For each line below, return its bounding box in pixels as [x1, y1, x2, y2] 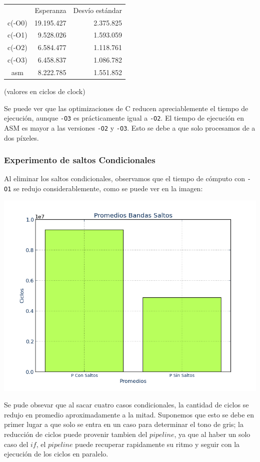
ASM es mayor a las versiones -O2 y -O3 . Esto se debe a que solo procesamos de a [4, 122, 255, 133]
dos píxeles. [4, 132, 39, 143]
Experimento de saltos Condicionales [4, 154, 155, 166]
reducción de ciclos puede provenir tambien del [4, 428, 147, 439]
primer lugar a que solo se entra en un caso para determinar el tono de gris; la [4, 419, 243, 429]
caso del [4, 438, 28, 449]
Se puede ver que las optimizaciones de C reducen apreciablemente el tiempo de [4, 103, 248, 113]
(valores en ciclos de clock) [4, 86, 85, 97]
